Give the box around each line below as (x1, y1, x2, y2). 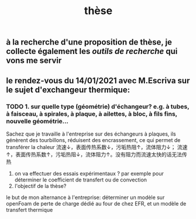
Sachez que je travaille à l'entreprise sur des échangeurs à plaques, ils (6, 130, 177, 137)
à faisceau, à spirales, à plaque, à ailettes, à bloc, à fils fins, (6, 110, 177, 118)
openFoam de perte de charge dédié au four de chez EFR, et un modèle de (6, 200, 187, 207)
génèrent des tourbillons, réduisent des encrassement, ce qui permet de (6, 136, 181, 143)
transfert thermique (6, 206, 53, 213)
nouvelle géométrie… (6, 117, 69, 125)
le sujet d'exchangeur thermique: (6, 85, 130, 95)
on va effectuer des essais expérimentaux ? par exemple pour (14, 170, 164, 177)
